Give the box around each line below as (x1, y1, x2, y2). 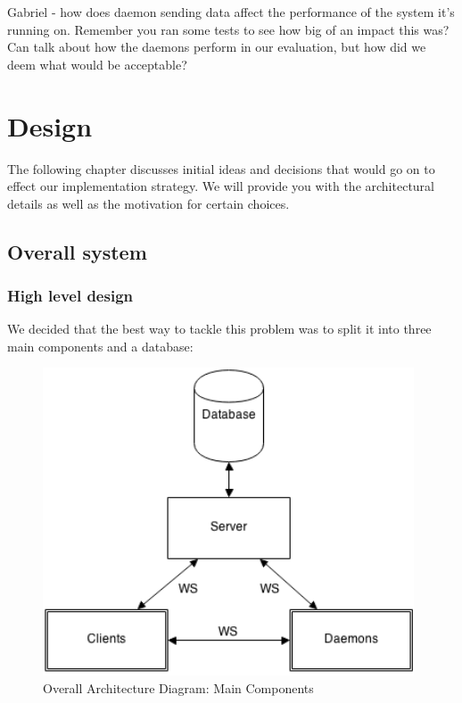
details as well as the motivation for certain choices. (7, 194, 290, 212)
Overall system (7, 237, 147, 265)
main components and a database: (7, 336, 194, 355)
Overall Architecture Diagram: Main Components (43, 678, 314, 697)
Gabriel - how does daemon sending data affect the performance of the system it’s (7, 3, 455, 21)
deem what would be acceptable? (7, 54, 187, 73)
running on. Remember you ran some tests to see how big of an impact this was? (7, 20, 450, 38)
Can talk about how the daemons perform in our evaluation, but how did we (7, 37, 426, 56)
